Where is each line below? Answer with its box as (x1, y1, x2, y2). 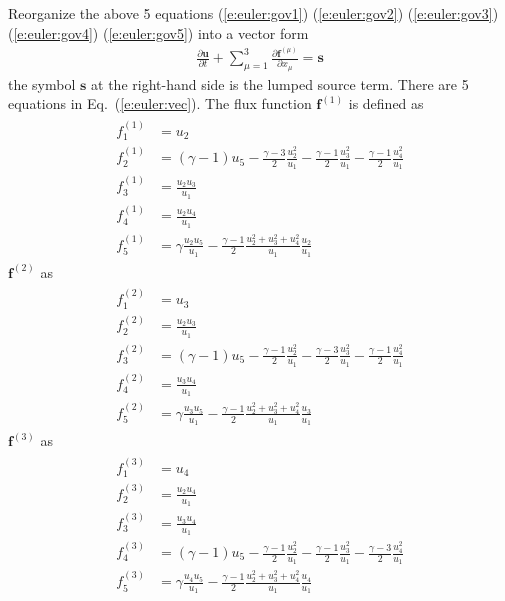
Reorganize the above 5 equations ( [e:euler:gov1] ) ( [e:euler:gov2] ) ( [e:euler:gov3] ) (8, 3, 499, 23)
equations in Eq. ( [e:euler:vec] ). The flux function (8, 93, 312, 114)
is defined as (348, 93, 424, 114)
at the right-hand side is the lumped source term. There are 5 (91, 73, 469, 94)
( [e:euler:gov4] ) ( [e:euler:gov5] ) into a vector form (8, 22, 309, 43)
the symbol (8, 73, 76, 94)
